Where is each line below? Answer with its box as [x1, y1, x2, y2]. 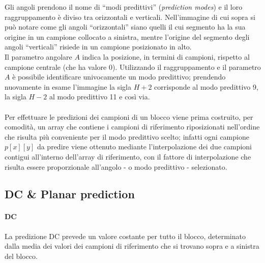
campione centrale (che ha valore [5, 61, 107, 72]
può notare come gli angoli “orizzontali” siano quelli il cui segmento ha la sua [5, 21, 246, 32]
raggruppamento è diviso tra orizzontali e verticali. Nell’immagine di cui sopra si [5, 11, 255, 22]
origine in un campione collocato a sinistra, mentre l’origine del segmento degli [5, 31, 250, 42]
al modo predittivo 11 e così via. [49, 91, 150, 102]
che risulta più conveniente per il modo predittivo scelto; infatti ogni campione [5, 131, 249, 142]
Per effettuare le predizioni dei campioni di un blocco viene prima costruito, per [5, 111, 253, 122]
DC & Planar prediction [5, 186, 135, 202]
